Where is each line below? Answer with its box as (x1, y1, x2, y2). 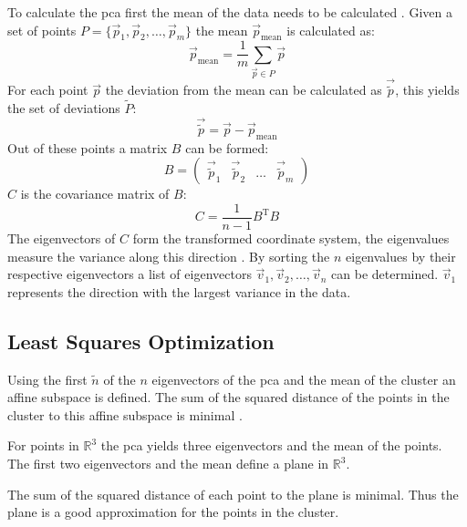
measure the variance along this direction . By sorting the (7, 246, 330, 265)
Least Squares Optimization (7, 326, 275, 355)
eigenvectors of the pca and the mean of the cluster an (151, 369, 456, 388)
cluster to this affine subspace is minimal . (7, 405, 243, 424)
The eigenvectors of (7, 229, 116, 248)
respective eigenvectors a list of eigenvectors (7, 264, 252, 284)
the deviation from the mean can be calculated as (105, 80, 382, 99)
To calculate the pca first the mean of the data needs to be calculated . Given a (7, 3, 452, 21)
